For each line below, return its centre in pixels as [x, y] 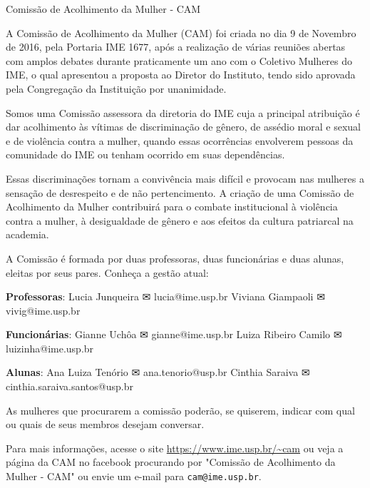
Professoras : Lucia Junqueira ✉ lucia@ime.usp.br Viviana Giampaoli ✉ [165, 296]
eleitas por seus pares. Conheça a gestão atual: [107, 272]
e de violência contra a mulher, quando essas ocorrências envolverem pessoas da [180, 140]
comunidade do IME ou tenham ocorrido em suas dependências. [145, 154]
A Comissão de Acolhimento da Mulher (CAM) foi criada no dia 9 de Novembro [181, 32]
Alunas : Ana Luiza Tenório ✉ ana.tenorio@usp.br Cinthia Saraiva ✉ [158, 372]
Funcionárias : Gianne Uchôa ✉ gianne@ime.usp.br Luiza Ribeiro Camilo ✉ [174, 334]
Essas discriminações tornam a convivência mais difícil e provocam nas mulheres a [185, 178]
